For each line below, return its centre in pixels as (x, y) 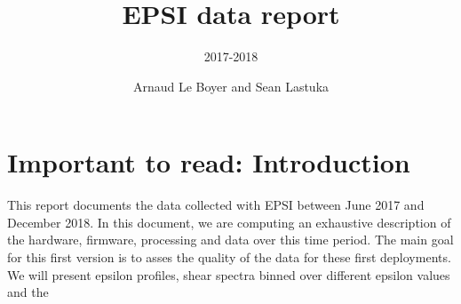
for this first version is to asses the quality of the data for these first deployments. (229, 257)
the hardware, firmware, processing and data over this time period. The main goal (230, 240)
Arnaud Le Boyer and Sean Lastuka (231, 86)
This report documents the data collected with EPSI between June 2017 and (216, 205)
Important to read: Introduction (209, 162)
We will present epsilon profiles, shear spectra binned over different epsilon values (229, 274)
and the (28, 292)
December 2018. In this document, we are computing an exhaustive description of (229, 222)
